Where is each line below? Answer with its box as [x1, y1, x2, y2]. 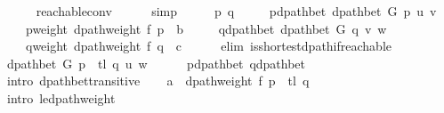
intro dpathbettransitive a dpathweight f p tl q [6, 71, 310, 90]
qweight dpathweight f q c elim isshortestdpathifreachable [25, 36, 392, 55]
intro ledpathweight [6, 88, 116, 107]
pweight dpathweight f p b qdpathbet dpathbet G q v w [25, 19, 387, 37]
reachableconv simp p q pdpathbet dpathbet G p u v [36, 2, 437, 20]
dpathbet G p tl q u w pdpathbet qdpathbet [6, 53, 306, 72]
